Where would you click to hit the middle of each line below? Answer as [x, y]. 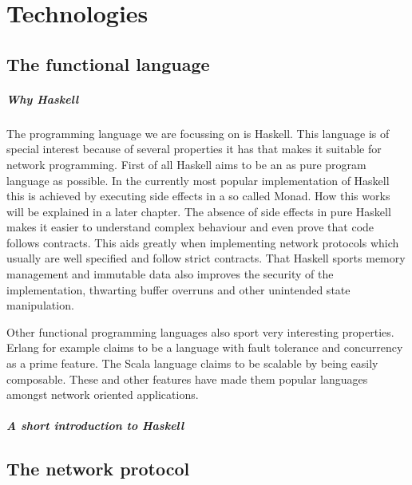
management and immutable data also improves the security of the [170, 274]
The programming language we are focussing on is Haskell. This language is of [198, 133]
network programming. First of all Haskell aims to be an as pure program [186, 164]
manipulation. [40, 305]
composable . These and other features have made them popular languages [187, 379]
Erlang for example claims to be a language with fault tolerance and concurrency [205, 347]
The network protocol [98, 469]
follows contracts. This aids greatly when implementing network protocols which [203, 242]
